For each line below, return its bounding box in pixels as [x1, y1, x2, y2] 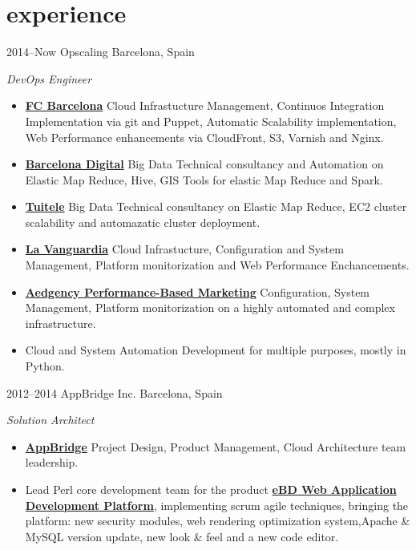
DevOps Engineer [6, 70, 92, 87]
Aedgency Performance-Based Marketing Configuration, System [25, 283, 370, 300]
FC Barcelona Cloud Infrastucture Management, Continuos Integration [25, 97, 385, 114]
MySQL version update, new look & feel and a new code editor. [25, 528, 339, 544]
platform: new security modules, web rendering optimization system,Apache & [25, 512, 410, 529]
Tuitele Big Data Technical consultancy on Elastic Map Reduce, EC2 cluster [25, 198, 407, 215]
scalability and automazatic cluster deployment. [25, 213, 261, 230]
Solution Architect [6, 411, 95, 428]
